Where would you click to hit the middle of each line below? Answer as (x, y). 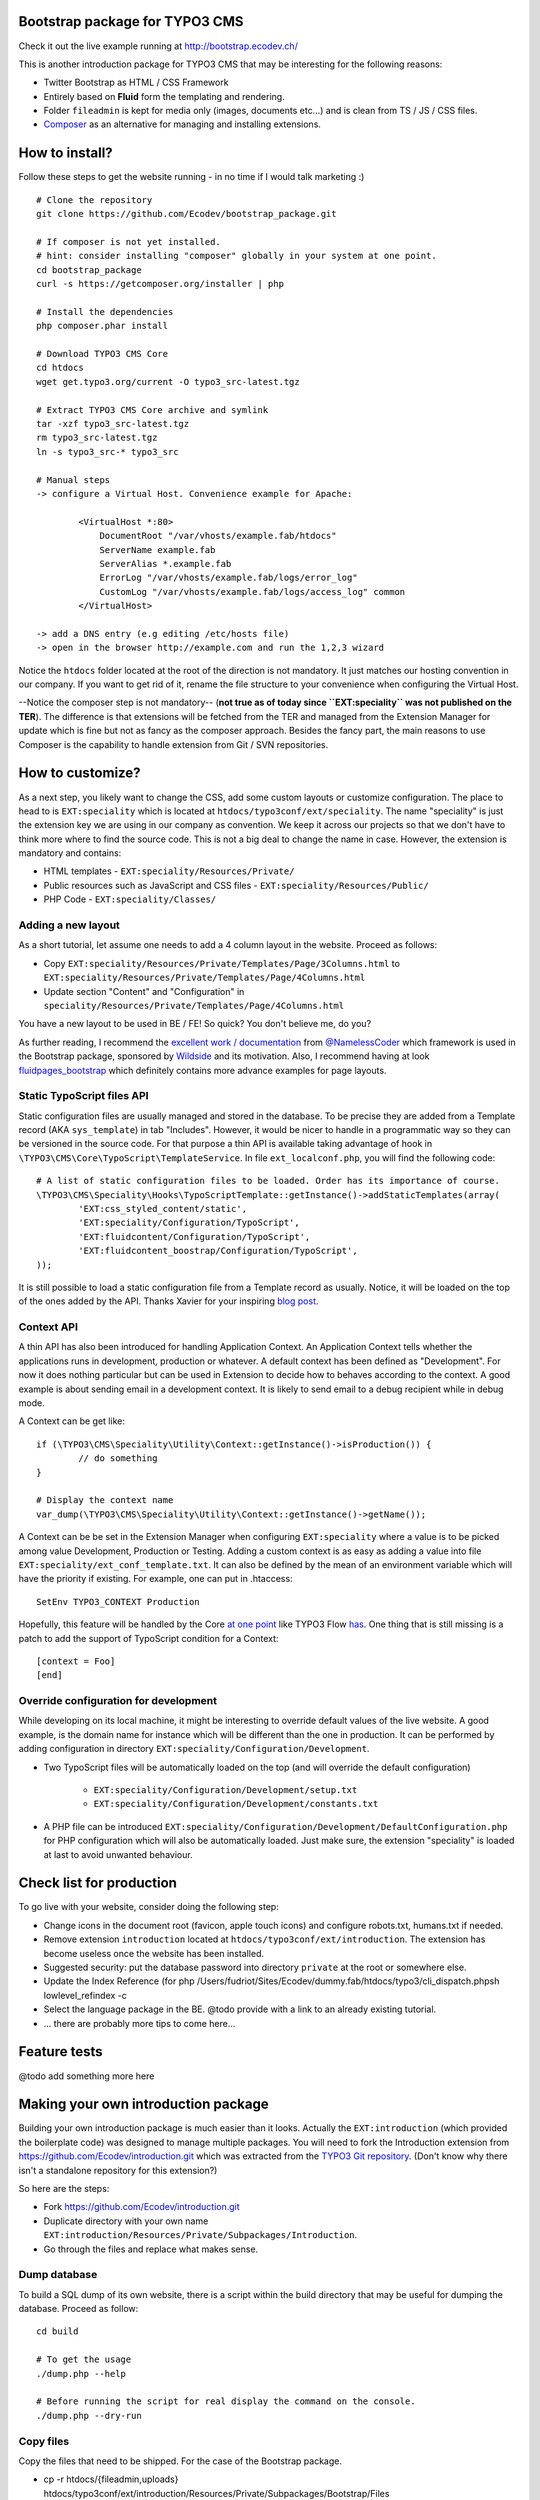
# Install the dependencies (105, 311)
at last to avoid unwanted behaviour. (118, 1854)
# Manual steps (73, 479)
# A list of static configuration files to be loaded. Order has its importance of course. (268, 1181)
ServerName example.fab (157, 549)
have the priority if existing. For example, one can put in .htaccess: (156, 1579)
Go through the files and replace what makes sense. (151, 2249)
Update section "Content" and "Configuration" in (144, 991)
